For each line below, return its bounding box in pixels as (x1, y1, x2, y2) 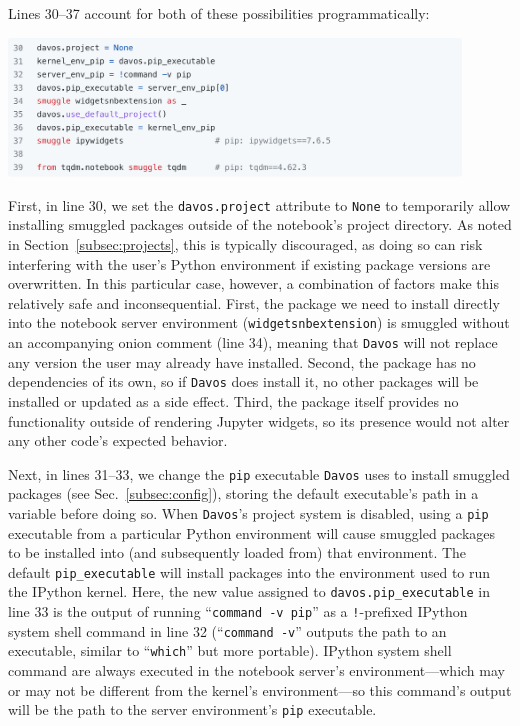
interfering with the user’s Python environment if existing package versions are (8, 253, 491, 274)
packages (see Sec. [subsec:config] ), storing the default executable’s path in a (8, 483, 479, 504)
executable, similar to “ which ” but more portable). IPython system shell (8, 640, 452, 661)
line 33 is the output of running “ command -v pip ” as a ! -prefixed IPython (8, 601, 468, 622)
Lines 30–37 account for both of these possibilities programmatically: (8, 3, 430, 23)
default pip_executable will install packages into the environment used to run (8, 561, 491, 582)
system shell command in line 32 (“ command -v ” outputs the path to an (8, 620, 447, 641)
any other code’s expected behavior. (8, 430, 228, 451)
